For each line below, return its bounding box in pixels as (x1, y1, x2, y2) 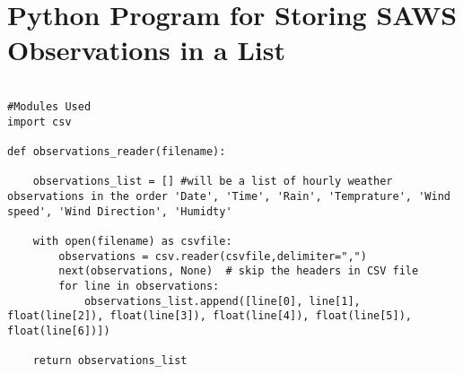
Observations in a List (7, 31, 286, 68)
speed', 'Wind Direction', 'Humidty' (7, 204, 232, 218)
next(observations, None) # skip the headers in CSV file (58, 265, 419, 278)
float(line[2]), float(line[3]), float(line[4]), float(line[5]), (7, 309, 413, 323)
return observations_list (32, 354, 188, 368)
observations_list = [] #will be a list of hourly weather (32, 175, 393, 188)
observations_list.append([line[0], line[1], (83, 294, 361, 308)
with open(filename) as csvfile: (32, 234, 232, 248)
